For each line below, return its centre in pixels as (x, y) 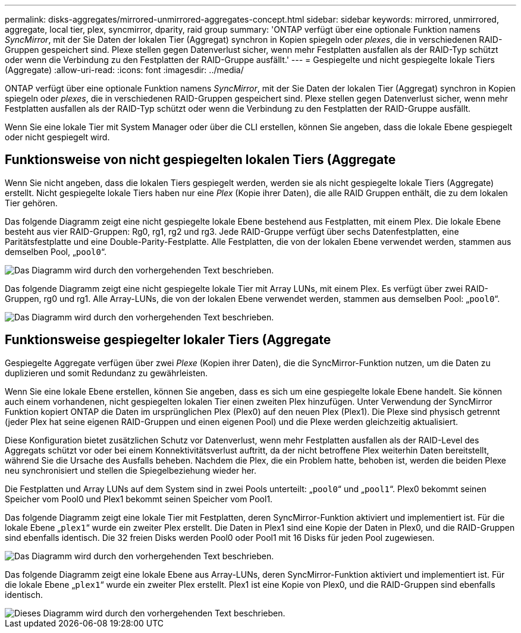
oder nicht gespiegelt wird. (57, 137)
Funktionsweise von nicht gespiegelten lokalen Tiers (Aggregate (200, 160)
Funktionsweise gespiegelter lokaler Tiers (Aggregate (168, 340)
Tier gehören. (31, 203)
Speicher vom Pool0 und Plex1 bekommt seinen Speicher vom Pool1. (139, 499)
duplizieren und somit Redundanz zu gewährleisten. (106, 373)
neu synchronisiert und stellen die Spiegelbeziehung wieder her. (131, 470)
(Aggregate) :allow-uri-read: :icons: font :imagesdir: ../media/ (124, 70)
